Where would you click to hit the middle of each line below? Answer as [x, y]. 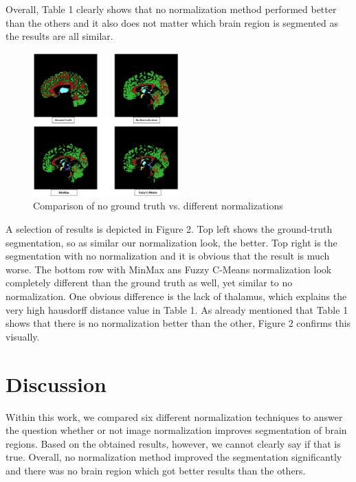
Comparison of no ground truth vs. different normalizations [158, 206]
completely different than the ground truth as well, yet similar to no [149, 283]
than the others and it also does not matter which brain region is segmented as [172, 22]
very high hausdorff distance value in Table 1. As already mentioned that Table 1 [177, 309]
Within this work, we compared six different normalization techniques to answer [174, 416]
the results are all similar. [59, 36]
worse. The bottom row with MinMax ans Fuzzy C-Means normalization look [169, 269]
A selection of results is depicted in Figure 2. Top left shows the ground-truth [169, 229]
